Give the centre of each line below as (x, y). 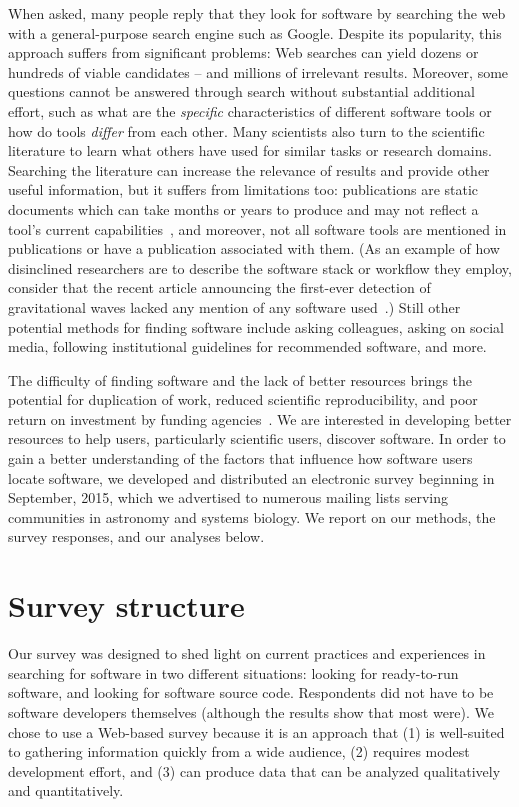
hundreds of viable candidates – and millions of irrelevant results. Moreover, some (258, 71)
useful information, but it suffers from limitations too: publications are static (243, 189)
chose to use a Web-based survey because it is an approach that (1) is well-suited (256, 731)
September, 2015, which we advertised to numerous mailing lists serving (228, 497)
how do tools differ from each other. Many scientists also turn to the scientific (246, 130)
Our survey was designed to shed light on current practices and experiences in (247, 653)
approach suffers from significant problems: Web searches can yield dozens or (243, 52)
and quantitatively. (66, 790)
